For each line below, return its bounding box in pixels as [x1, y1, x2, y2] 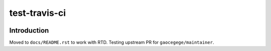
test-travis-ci [9, 7, 66, 18]
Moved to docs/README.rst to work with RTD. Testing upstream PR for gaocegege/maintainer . [9, 40, 214, 46]
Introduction [9, 26, 49, 35]
